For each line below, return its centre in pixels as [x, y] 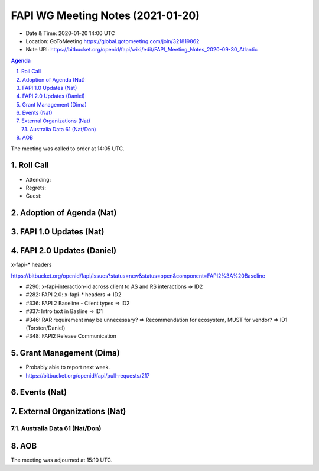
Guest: [34, 196]
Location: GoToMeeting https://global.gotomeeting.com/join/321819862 [113, 41]
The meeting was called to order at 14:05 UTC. [68, 149]
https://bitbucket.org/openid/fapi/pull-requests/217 [88, 375]
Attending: [38, 179]
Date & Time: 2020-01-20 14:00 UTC [70, 33]
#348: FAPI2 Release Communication [71, 336]
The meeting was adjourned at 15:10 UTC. [62, 460]
